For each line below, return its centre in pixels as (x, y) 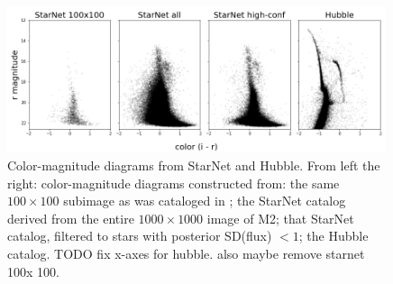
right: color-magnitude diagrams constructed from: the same (174, 183)
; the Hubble (334, 236)
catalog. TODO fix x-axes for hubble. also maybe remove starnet (186, 253)
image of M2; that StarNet (280, 218)
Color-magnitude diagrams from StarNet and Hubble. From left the (194, 165)
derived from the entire (71, 218)
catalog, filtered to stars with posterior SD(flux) (140, 236)
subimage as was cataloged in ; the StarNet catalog (205, 201)
